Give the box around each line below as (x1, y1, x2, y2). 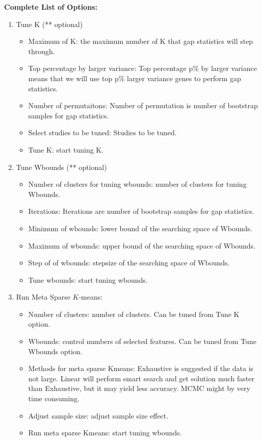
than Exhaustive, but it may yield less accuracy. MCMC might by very (28, 383, 250, 394)
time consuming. (28, 393, 80, 404)
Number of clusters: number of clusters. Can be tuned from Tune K (28, 308, 240, 319)
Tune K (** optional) (16, 18, 83, 29)
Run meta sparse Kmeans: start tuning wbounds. (28, 427, 182, 438)
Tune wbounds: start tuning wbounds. (28, 274, 148, 285)
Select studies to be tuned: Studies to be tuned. (28, 127, 177, 138)
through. (28, 45, 55, 56)
